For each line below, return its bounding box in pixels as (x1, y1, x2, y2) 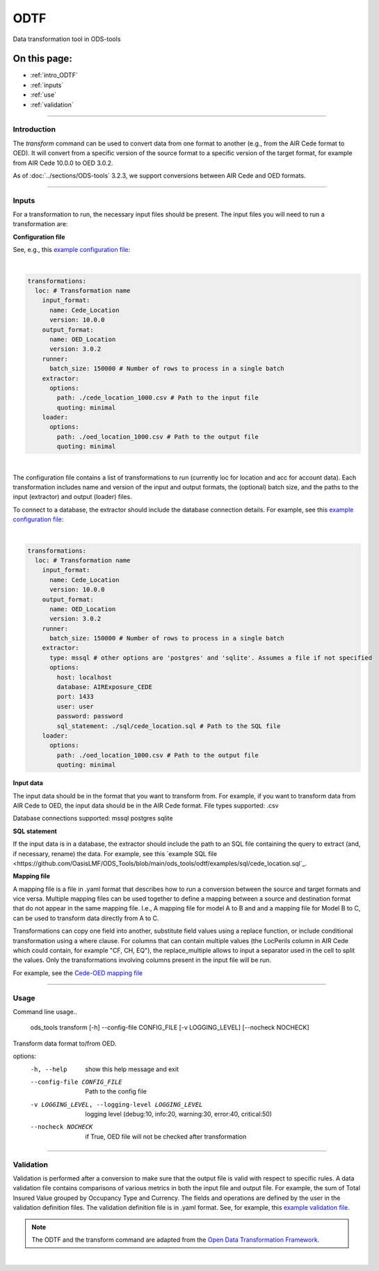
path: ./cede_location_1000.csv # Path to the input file (56, 394, 259, 402)
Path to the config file (85, 1087, 147, 1096)
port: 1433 (56, 693, 94, 701)
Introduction (13, 125, 56, 134)
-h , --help (30, 1065, 67, 1073)
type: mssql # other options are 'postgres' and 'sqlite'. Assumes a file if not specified (49, 654, 372, 661)
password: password (56, 712, 123, 720)
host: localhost (56, 673, 113, 681)
